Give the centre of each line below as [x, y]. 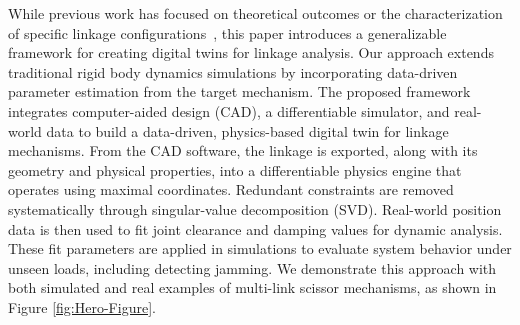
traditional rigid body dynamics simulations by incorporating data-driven [233, 71]
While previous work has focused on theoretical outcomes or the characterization [255, 13]
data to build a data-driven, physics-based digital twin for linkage [247, 130]
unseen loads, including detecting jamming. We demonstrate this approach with [252, 267]
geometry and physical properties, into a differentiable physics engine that [235, 169]
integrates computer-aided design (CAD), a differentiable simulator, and [229, 110]
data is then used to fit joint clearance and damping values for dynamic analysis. [255, 228]
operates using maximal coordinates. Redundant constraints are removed [231, 189]
